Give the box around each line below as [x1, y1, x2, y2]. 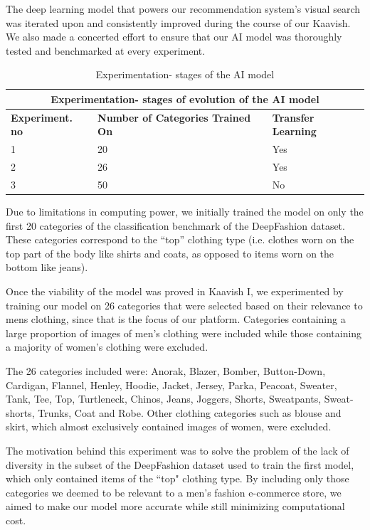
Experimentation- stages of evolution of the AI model [51, 91, 319, 106]
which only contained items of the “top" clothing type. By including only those [6, 471, 349, 486]
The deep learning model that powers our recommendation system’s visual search [6, 1, 361, 16]
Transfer [272, 110, 314, 124]
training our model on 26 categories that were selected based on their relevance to [6, 297, 363, 312]
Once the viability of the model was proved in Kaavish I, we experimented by [6, 284, 344, 298]
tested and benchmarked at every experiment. [6, 43, 206, 58]
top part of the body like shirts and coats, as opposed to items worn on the [6, 245, 334, 260]
